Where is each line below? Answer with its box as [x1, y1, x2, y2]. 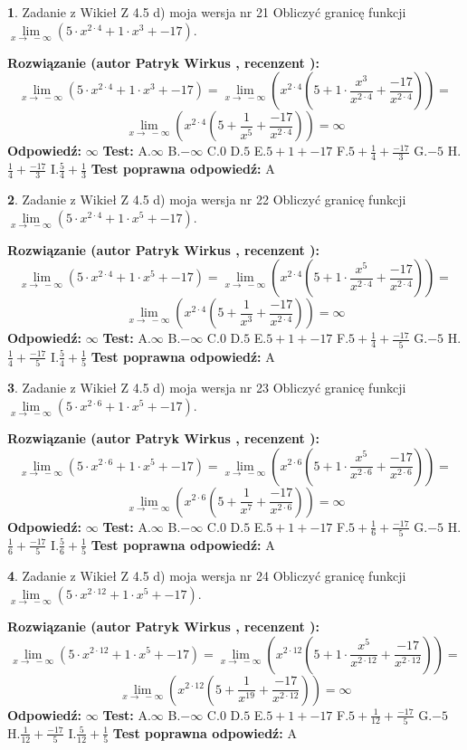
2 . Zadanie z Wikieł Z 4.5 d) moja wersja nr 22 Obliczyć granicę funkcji [7, 190, 406, 209]
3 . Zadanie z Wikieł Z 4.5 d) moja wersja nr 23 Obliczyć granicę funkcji [7, 378, 406, 397]
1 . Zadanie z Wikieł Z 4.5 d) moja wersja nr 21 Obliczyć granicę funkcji [7, 3, 406, 21]
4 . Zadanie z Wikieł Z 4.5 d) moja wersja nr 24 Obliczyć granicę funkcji [7, 566, 406, 585]
